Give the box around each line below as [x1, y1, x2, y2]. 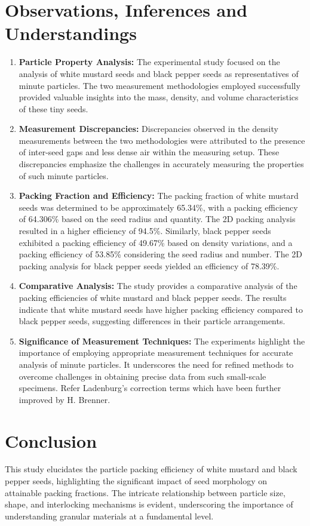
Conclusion [5, 428, 97, 453]
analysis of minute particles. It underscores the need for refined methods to [19, 358, 294, 370]
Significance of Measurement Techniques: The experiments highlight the [19, 334, 305, 347]
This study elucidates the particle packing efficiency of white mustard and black [5, 463, 297, 475]
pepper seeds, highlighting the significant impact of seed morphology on [5, 475, 268, 487]
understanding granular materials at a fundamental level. [5, 509, 214, 522]
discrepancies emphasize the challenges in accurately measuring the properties [19, 158, 304, 170]
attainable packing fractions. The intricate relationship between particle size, [5, 486, 286, 499]
